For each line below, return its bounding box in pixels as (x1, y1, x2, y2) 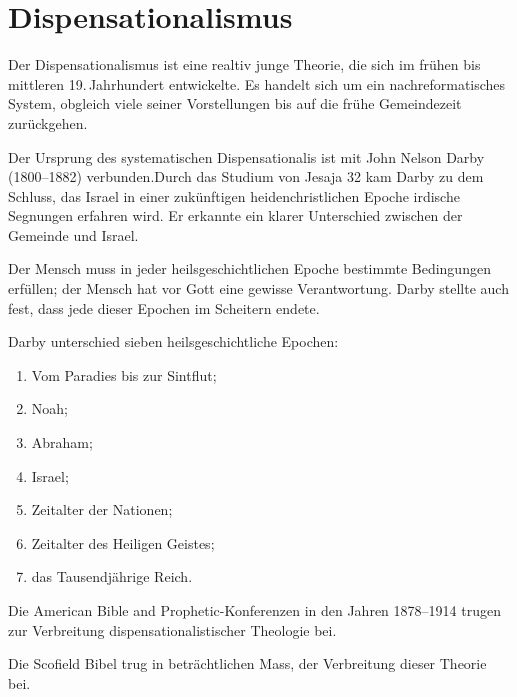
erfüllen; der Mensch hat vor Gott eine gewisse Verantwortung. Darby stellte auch (8, 278, 509, 299)
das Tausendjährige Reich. (31, 566, 193, 587)
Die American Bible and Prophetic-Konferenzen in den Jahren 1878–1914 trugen (8, 600, 501, 620)
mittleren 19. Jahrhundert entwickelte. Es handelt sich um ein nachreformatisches (8, 73, 506, 94)
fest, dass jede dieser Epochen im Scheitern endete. (8, 297, 320, 318)
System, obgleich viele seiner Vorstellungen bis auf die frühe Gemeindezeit (8, 93, 462, 114)
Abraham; (31, 432, 93, 453)
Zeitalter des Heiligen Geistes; (31, 532, 215, 553)
